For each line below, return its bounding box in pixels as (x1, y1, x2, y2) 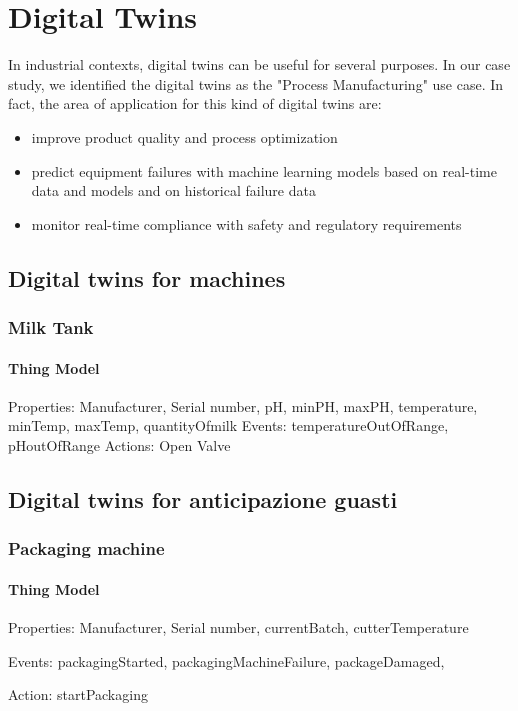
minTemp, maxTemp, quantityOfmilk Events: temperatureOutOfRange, (8, 415, 449, 436)
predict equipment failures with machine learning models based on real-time (31, 160, 497, 181)
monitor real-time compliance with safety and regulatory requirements (31, 213, 462, 234)
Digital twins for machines (8, 262, 286, 293)
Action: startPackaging (8, 684, 148, 705)
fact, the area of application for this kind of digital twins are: (8, 93, 382, 114)
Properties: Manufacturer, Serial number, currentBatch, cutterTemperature (8, 616, 469, 637)
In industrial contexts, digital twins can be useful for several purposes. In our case (8, 54, 511, 75)
